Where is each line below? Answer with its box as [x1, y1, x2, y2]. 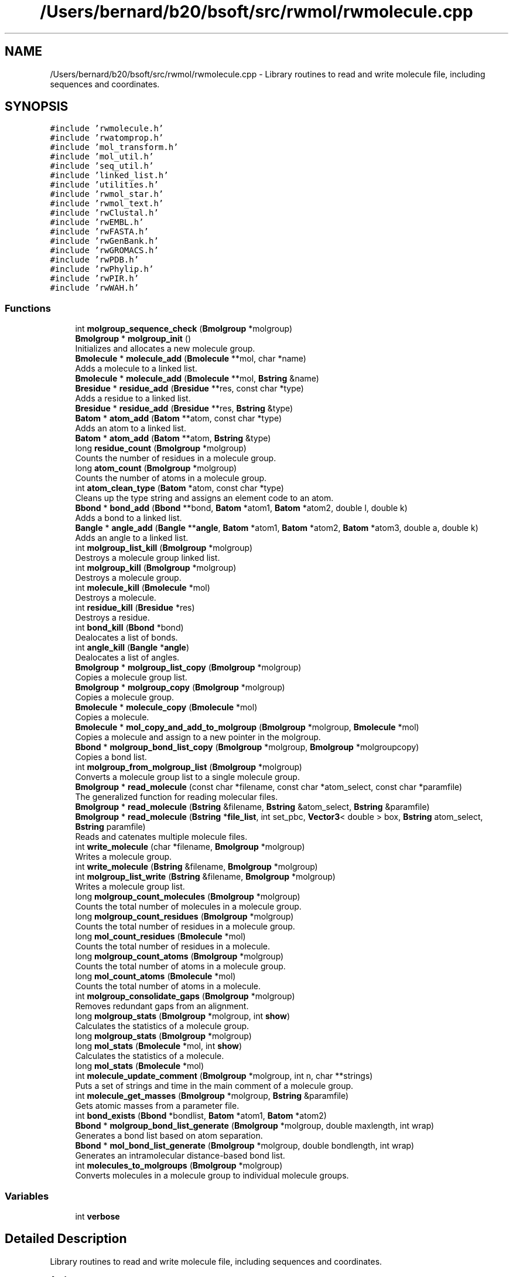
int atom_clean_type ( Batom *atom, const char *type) [75, 483, 284, 493]
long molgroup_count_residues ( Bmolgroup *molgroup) [75, 911, 294, 922]
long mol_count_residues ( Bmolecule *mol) [75, 931, 246, 942]
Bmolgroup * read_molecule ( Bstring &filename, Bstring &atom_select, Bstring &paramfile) [75, 802, 430, 812]
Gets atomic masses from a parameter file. [75, 1101, 240, 1111]
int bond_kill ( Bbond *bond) [75, 622, 184, 633]
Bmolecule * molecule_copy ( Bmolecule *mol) [75, 702, 258, 713]
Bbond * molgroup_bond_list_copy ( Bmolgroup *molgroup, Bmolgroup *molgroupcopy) [75, 742, 419, 752]
